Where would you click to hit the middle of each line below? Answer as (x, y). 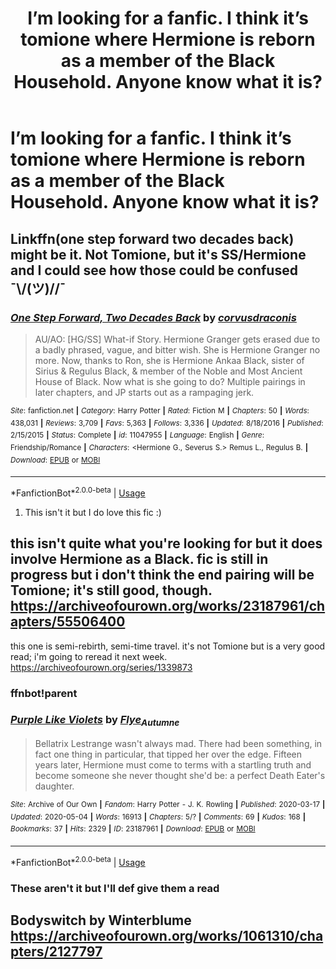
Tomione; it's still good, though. (111, 590)
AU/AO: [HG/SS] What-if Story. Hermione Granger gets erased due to (177, 339)
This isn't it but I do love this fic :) (93, 512)
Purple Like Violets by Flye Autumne (95, 721)
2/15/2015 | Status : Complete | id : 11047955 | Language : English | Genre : (137, 435)
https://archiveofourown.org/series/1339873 (101, 667)
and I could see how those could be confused (154, 270)
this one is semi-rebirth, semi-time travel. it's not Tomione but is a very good (168, 646)
